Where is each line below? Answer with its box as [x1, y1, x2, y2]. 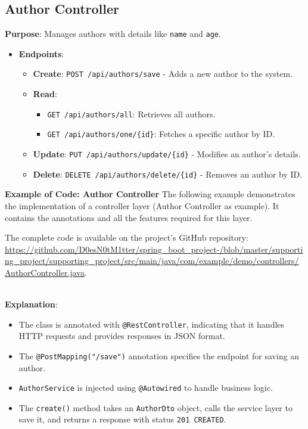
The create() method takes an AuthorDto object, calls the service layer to [18, 401, 293, 414]
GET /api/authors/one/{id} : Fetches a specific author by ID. [47, 128, 275, 140]
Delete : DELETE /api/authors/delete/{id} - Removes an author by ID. [33, 167, 303, 180]
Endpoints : [18, 47, 64, 60]
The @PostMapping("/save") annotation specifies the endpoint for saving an [18, 349, 300, 362]
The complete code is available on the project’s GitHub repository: [5, 231, 248, 244]
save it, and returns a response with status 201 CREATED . [18, 413, 226, 425]
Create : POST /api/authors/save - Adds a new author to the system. [33, 67, 293, 80]
